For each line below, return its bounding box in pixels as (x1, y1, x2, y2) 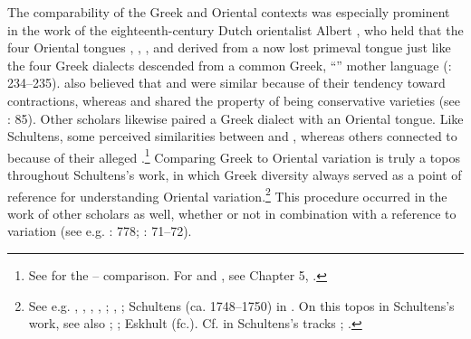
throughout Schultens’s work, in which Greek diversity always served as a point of (7, 165, 462, 184)
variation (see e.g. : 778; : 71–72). (7, 221, 192, 240)
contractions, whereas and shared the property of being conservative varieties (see (7, 90, 461, 109)
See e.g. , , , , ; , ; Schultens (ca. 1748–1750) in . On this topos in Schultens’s (28, 296, 455, 315)
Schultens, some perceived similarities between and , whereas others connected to (7, 127, 457, 146)
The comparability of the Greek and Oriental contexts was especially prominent (7, 3, 450, 21)
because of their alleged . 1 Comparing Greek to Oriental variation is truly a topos (7, 145, 460, 166)
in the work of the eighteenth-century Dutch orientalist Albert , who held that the (7, 20, 464, 39)
